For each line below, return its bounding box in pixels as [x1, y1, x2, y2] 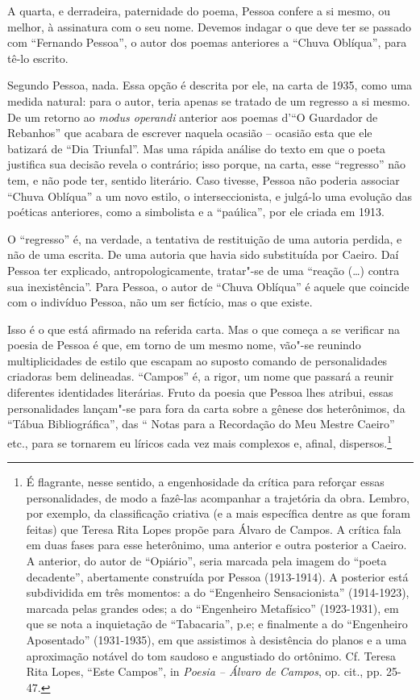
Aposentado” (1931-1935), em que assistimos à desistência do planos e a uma [26, 631, 407, 648]
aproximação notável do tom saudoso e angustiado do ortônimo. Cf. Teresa [26, 647, 396, 664]
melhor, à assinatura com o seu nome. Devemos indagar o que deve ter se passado [7, 18, 411, 35]
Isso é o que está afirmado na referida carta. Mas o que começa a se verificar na [7, 320, 401, 337]
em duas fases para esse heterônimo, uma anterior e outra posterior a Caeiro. [26, 536, 407, 553]
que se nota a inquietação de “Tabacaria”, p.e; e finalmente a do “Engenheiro [26, 615, 408, 632]
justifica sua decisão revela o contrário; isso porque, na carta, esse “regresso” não [7, 156, 406, 173]
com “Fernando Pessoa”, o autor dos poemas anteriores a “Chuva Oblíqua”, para [7, 34, 407, 51]
